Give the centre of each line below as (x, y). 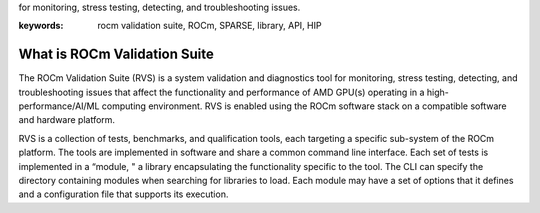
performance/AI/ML (59, 106)
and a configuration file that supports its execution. (123, 194)
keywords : (41, 26)
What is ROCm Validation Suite (116, 54)
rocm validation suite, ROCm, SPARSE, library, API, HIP (209, 26)
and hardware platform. (66, 120)
